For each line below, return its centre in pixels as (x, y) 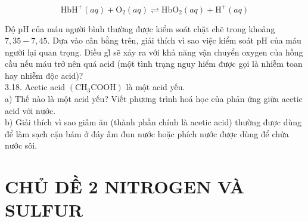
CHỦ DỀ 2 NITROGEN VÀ (125, 186)
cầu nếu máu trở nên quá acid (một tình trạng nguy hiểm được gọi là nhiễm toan (154, 64)
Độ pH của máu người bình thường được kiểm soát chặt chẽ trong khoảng (140, 28)
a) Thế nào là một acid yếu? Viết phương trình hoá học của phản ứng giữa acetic (154, 99)
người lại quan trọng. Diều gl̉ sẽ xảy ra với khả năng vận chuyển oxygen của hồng (154, 52)
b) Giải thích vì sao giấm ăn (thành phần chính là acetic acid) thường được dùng (153, 122)
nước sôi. (21, 145)
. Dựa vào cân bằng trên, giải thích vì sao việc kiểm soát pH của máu (174, 40)
